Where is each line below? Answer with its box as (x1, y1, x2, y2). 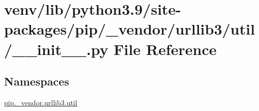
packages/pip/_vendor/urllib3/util (4, 18, 255, 39)
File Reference (113, 38, 217, 59)
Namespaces (4, 73, 69, 89)
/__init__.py (4, 38, 108, 59)
